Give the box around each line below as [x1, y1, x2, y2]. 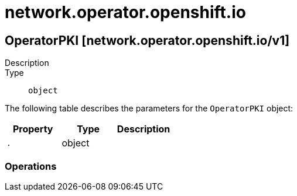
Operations [5, 160, 57, 172]
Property [12, 123, 53, 135]
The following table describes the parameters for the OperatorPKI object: [5, 103, 293, 114]
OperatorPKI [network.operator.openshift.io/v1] [5, 33, 290, 48]
